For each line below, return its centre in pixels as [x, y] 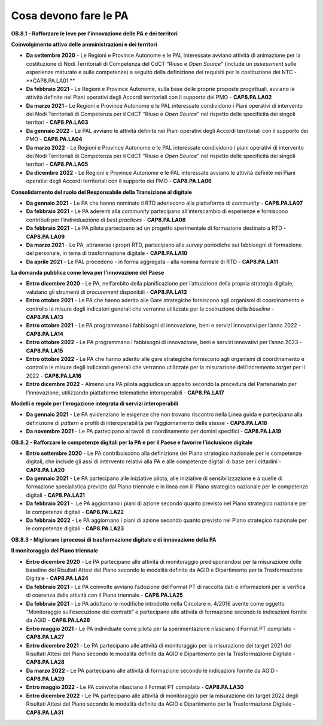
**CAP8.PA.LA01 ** [51, 80]
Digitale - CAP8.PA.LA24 [57, 578]
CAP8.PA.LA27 [45, 637]
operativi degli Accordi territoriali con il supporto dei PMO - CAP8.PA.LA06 [119, 181]
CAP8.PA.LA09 [45, 236]
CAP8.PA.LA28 [45, 662]
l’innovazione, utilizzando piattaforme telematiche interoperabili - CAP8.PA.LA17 [125, 393]
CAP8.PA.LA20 [45, 470]
